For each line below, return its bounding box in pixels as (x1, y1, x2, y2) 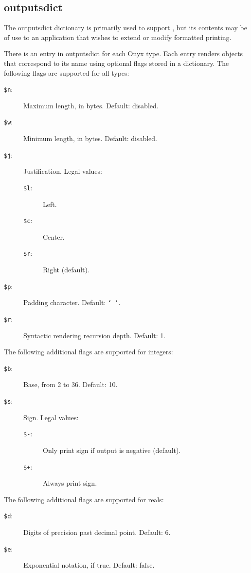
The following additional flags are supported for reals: (4, 494, 164, 504)
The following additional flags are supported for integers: (4, 347, 173, 357)
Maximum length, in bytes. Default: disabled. (23, 100, 159, 110)
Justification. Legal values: (23, 166, 102, 176)
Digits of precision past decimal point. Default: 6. (23, 527, 171, 537)
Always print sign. (43, 478, 97, 488)
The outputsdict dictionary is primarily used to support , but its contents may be (4, 22, 247, 33)
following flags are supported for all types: (4, 67, 129, 78)
